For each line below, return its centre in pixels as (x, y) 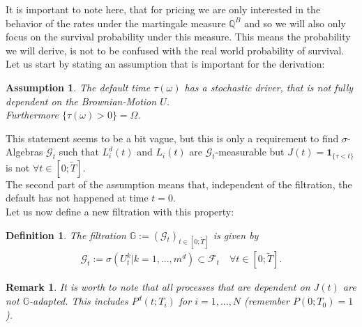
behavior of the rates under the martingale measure (116, 23)
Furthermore (32, 115)
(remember (267, 301)
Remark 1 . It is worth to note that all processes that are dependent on (158, 287)
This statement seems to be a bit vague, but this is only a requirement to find (172, 138)
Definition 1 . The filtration (66, 235)
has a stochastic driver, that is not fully (269, 87)
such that (79, 152)
